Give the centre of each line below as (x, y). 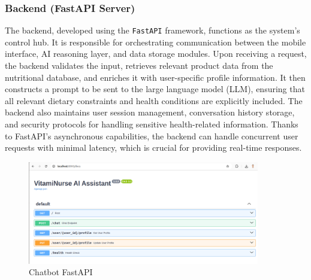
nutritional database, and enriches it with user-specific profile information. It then (155, 77)
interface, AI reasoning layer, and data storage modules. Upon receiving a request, (156, 54)
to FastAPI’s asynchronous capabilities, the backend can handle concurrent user (152, 136)
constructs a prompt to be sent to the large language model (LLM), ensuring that (155, 89)
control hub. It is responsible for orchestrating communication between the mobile (155, 42)
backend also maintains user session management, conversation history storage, (150, 112)
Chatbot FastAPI (61, 272)
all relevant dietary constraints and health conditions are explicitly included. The (154, 100)
